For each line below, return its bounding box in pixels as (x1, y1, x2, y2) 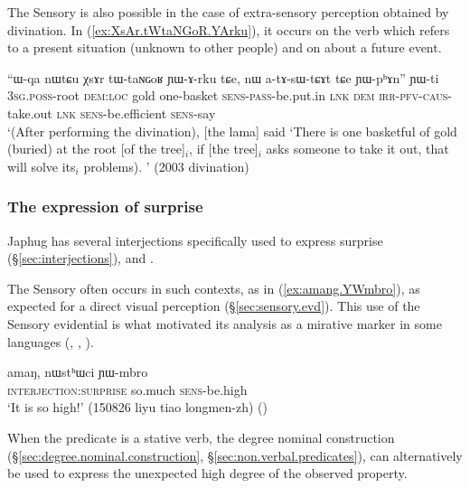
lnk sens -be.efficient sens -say (56, 103, 216, 122)
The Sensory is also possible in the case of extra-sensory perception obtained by (7, 3, 449, 21)
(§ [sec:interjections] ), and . (7, 249, 154, 267)
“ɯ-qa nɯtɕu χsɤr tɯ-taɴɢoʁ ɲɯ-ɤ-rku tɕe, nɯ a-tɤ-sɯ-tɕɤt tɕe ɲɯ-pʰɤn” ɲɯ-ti (7, 68, 439, 87)
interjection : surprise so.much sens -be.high (7, 380, 248, 399)
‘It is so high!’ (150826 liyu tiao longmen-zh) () (7, 398, 268, 417)
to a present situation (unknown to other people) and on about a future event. (7, 38, 442, 57)
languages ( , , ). (7, 332, 94, 351)
